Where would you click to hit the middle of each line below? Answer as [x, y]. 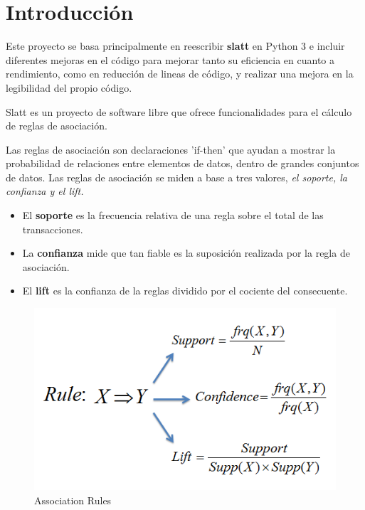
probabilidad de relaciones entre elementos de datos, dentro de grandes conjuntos [182, 163]
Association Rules [73, 500]
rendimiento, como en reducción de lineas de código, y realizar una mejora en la [180, 74]
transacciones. [53, 229]
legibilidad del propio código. [69, 87]
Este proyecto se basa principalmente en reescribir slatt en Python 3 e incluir [175, 46]
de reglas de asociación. [57, 126]
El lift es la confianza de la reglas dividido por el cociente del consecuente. [185, 291]
